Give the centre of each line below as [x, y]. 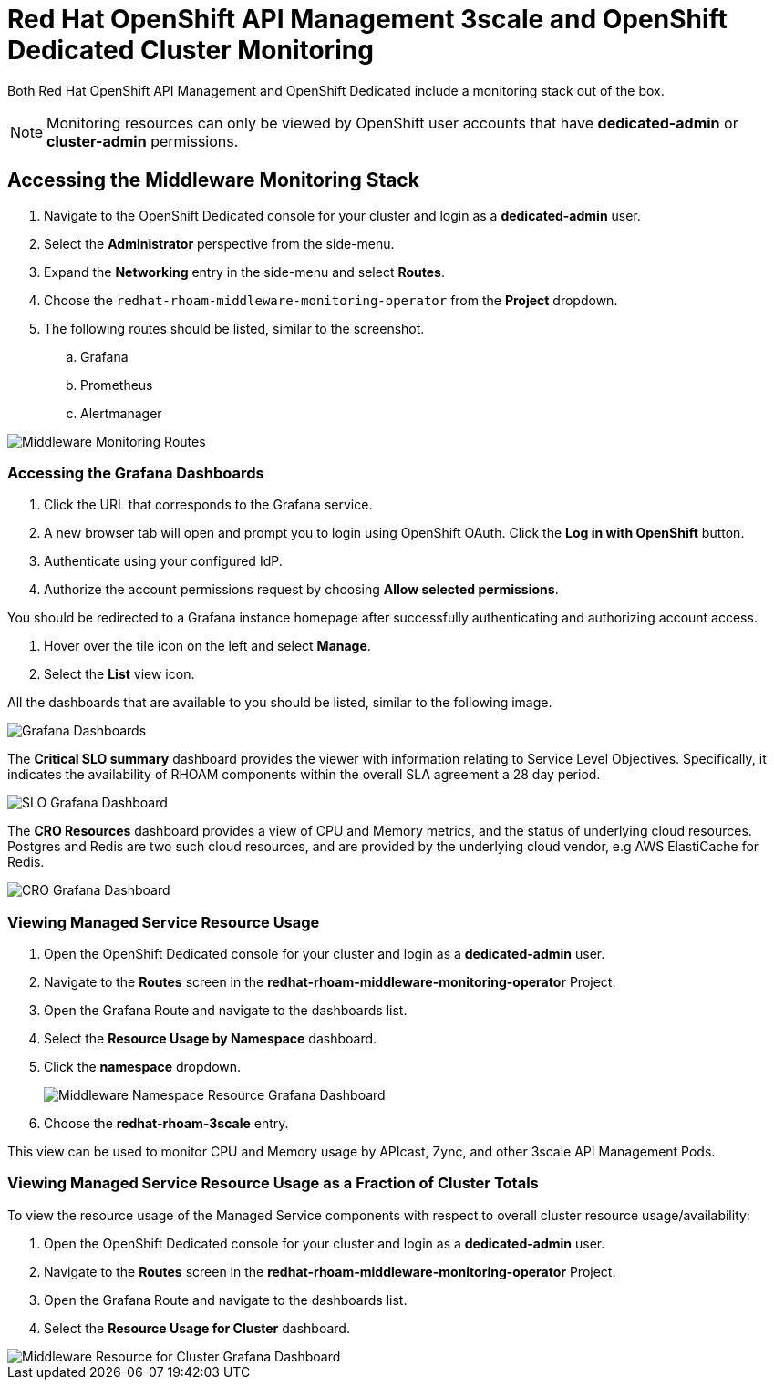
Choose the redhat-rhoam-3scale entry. [166, 1124]
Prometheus [117, 385]
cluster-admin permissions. [143, 141]
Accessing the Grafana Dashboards [136, 473]
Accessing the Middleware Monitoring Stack [213, 180]
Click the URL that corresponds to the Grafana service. [208, 505]
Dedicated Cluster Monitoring [191, 50]
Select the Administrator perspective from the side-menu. [219, 243]
